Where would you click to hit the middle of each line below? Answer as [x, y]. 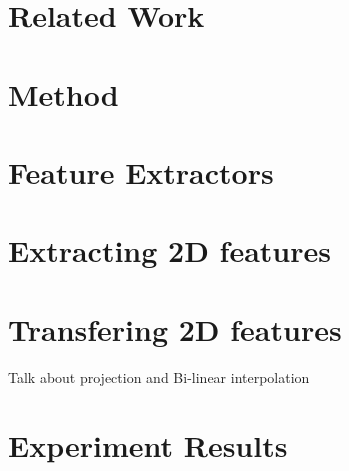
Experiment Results [148, 445]
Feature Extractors [141, 171]
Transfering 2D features [175, 328]
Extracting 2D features [169, 250]
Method [63, 93]
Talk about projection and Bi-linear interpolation [159, 376]
